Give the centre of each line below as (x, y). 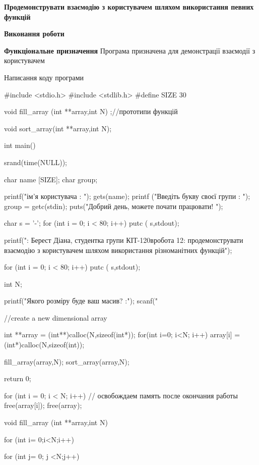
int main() (20, 145)
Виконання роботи (34, 34)
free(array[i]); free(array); (43, 405)
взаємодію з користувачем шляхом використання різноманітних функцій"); (118, 250)
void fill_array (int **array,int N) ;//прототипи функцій (91, 111)
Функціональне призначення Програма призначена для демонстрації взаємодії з (130, 50)
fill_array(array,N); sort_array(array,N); (67, 361)
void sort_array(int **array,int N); (58, 128)
